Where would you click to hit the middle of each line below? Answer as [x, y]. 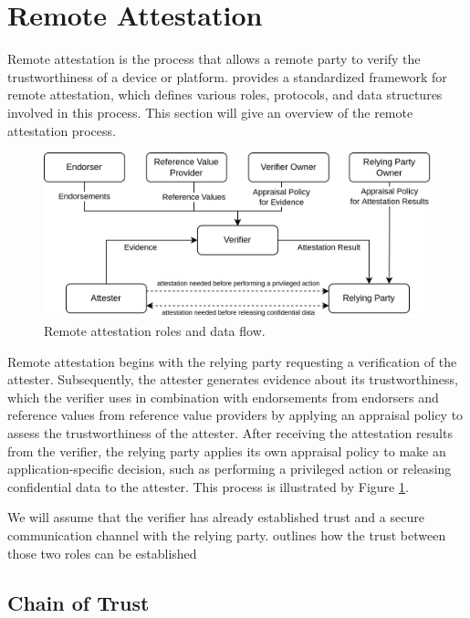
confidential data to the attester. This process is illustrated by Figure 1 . [208, 486]
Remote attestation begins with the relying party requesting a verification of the [232, 361]
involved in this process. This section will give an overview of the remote [210, 112]
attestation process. [62, 130]
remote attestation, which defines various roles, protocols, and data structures [225, 94]
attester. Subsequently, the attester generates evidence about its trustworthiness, [233, 379]
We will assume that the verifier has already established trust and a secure [216, 517]
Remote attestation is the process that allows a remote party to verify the [214, 59]
